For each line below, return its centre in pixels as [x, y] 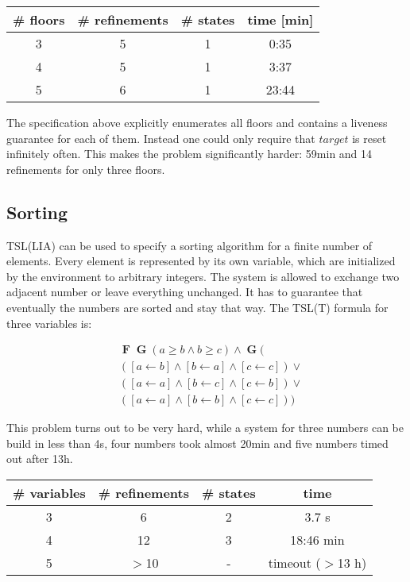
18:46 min [317, 540]
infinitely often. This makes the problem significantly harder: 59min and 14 [190, 154]
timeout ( [294, 563]
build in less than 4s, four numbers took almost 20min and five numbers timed [197, 443]
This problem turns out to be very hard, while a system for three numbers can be [205, 428]
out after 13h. [40, 459]
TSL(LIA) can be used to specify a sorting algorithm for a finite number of [190, 245]
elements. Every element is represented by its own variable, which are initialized [201, 261]
